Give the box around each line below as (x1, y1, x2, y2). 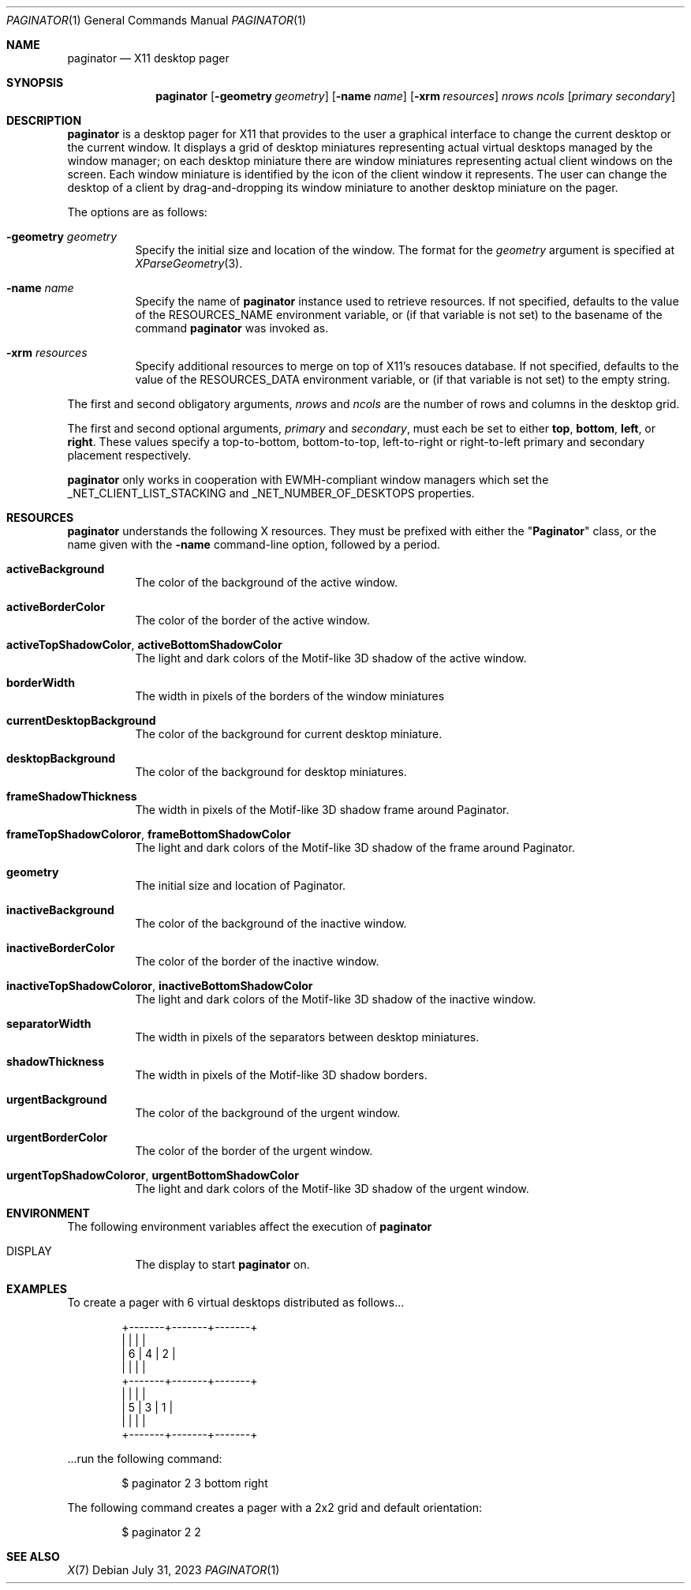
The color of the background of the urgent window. (135, 1106, 401, 1119)
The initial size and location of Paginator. (135, 879, 346, 892)
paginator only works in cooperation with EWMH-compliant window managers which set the (67, 473, 549, 486)
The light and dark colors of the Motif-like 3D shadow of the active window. (135, 651, 527, 665)
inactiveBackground (6, 903, 114, 917)
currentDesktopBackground (6, 714, 156, 727)
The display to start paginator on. (135, 1258, 310, 1271)
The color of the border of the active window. (135, 613, 370, 627)
